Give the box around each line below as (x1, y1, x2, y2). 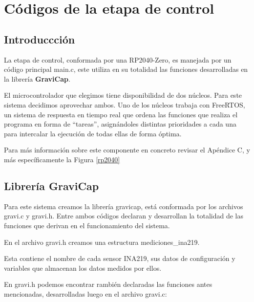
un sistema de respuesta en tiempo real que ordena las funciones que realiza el (4, 109, 238, 119)
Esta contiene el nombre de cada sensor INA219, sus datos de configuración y (4, 253, 235, 263)
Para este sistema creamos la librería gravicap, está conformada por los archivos (4, 201, 243, 211)
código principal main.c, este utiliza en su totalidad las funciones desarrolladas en (4, 64, 248, 74)
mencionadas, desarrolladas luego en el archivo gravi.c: (4, 288, 167, 299)
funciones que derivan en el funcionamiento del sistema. (4, 220, 170, 230)
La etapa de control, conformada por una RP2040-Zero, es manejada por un (4, 54, 232, 65)
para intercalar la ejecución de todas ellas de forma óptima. (4, 128, 182, 138)
